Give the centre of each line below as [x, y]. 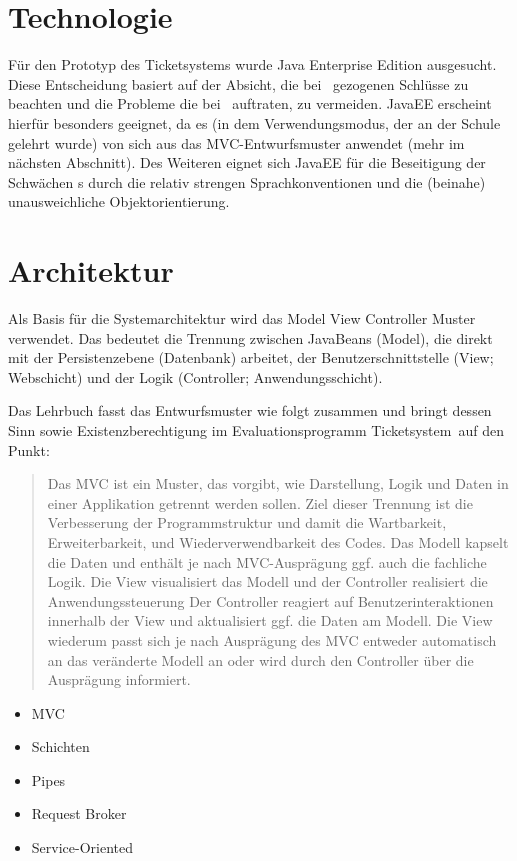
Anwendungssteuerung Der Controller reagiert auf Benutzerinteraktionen [270, 600]
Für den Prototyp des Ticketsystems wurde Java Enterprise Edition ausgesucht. [252, 64]
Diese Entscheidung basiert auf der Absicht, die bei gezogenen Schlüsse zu [238, 83]
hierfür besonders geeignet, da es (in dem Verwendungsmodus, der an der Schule [254, 122]
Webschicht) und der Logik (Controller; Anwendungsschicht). [195, 376]
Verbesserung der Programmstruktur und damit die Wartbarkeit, [247, 522]
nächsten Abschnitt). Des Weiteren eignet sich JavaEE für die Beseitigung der [247, 162]
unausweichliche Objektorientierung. [119, 201]
